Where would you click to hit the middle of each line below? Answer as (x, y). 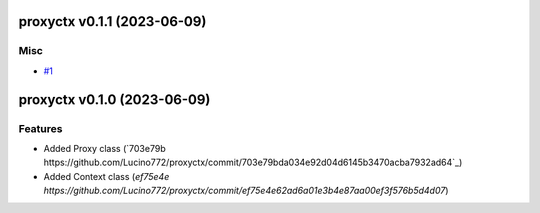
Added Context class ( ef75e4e (106, 176)
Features (40, 128)
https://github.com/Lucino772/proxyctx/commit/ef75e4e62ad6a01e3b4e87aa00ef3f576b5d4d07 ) (246, 191)
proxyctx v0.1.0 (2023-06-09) (114, 99)
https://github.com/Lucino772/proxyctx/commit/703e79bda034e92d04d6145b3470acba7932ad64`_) (253, 162)
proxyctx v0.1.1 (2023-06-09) (112, 21)
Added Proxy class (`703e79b (104, 148)
